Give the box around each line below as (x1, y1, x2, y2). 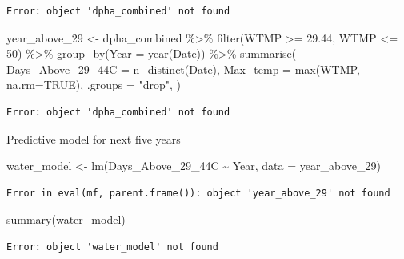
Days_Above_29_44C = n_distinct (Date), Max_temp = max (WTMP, (6, 60, 360, 77)
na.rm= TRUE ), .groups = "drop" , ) (6, 76, 182, 93)
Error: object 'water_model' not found (6, 241, 218, 253)
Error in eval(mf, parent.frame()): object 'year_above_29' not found (6, 187, 390, 199)
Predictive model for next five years (6, 130, 181, 147)
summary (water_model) (6, 211, 126, 228)
